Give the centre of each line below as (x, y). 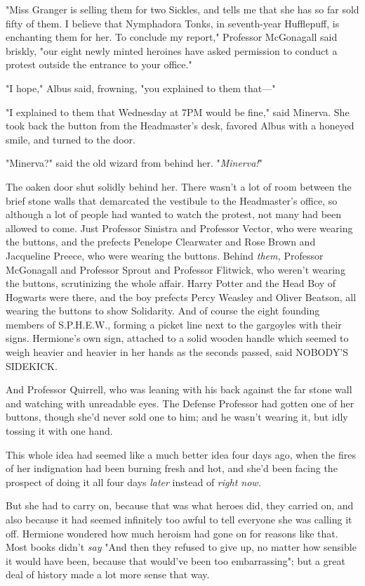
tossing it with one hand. (59, 431)
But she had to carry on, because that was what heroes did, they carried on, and (180, 505)
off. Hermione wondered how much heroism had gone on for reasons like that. (172, 533)
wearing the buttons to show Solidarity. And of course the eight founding (163, 311)
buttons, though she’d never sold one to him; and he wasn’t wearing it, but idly (177, 417)
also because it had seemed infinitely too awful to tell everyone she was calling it (179, 519)
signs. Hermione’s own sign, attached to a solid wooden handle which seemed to (177, 338)
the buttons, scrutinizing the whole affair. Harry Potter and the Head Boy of (171, 283)
